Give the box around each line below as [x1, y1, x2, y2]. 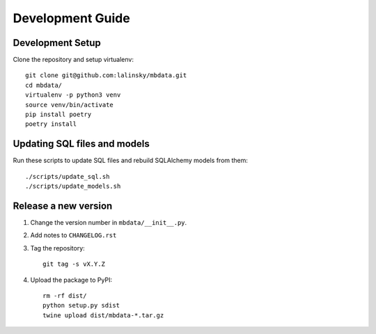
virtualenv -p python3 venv [25, 91, 121, 99]
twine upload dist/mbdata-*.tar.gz [42, 311, 164, 319]
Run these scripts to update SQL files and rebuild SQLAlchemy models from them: [13, 157, 249, 165]
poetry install [25, 120, 77, 128]
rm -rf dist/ [42, 292, 87, 299]
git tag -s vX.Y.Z [42, 260, 106, 268]
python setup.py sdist [42, 301, 120, 310]
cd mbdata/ [25, 81, 63, 89]
